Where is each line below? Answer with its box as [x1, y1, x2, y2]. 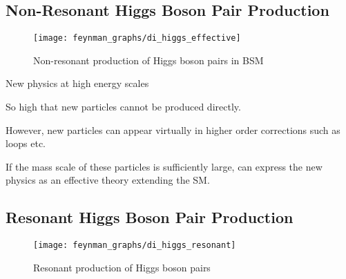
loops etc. [6, 136, 46, 151]
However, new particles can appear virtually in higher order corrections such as [6, 122, 340, 137]
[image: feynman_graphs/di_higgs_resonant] [33, 240, 236, 251]
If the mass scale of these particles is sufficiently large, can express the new [6, 159, 323, 173]
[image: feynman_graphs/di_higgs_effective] [33, 33, 241, 44]
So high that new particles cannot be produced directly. [6, 99, 241, 114]
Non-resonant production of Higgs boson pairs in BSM [33, 52, 264, 67]
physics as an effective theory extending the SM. [6, 173, 210, 187]
